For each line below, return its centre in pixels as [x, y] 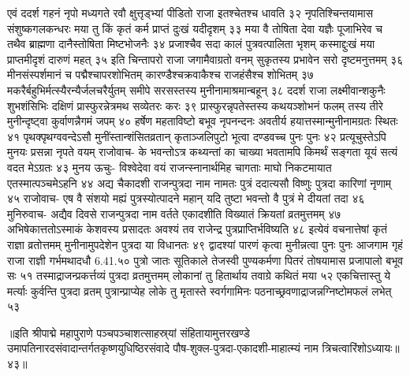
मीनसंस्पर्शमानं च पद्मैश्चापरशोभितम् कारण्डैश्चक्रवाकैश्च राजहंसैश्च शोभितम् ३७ [160, 74]
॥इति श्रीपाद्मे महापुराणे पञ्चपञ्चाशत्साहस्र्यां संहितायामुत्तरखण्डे [129, 332]
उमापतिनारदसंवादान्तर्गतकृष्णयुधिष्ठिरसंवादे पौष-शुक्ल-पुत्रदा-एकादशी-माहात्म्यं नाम [163, 348]
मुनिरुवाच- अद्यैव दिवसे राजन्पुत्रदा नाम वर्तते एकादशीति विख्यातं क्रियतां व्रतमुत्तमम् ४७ [174, 213]
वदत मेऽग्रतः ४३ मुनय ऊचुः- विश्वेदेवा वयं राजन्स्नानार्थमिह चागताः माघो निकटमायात [170, 167]
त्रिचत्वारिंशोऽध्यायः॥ [361, 348]
